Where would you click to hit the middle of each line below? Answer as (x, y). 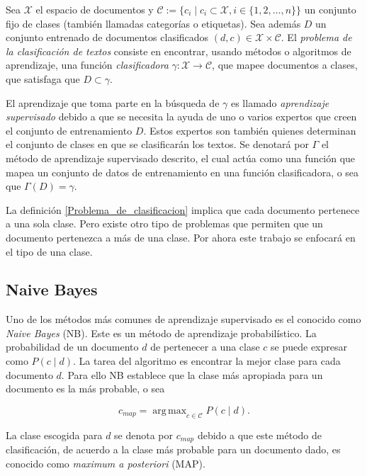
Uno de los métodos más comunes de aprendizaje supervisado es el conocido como (183, 319)
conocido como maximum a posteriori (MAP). (106, 463)
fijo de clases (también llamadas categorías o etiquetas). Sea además (153, 23)
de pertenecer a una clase (205, 347)
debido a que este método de (259, 435)
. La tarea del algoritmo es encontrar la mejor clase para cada (207, 361)
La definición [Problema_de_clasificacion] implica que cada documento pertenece (183, 209)
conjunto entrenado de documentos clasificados (107, 37)
